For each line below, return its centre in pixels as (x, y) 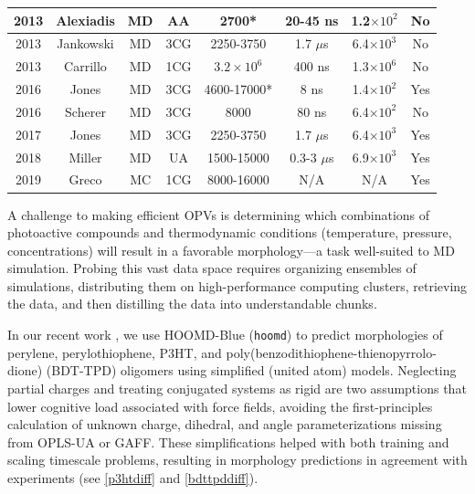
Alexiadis (85, 20)
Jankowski (85, 43)
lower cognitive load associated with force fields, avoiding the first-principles (220, 406)
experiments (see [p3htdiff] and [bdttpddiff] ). (133, 477)
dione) (25, 370)
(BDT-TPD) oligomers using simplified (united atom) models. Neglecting (251, 370)
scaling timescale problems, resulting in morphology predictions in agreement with (237, 460)
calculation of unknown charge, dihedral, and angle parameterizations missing (225, 424)
